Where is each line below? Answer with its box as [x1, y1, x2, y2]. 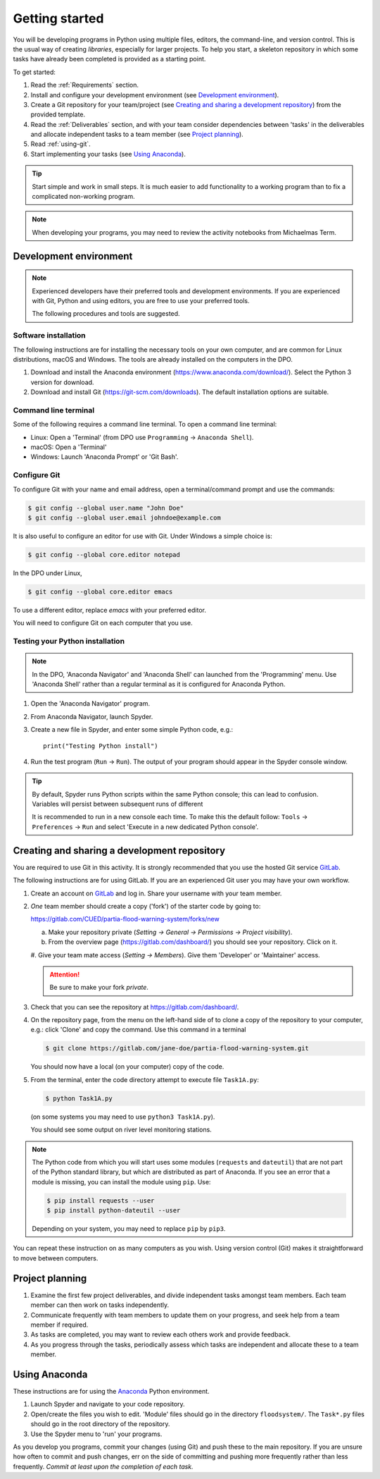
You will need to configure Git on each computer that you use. [13, 619, 193, 627]
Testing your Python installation [13, 636, 125, 646]
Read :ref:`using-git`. [30, 140, 91, 148]
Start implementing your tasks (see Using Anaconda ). [30, 149, 186, 158]
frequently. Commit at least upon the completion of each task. [13, 1462, 194, 1471]
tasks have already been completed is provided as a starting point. [13, 55, 206, 63]
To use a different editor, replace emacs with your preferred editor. [13, 606, 207, 614]
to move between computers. [13, 1253, 99, 1262]
